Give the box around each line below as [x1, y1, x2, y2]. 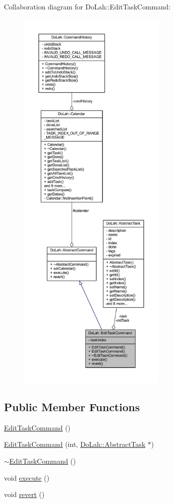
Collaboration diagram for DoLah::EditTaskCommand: [4, 1, 171, 11]
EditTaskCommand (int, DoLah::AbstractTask [4, 439, 146, 449]
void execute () [4, 472, 50, 483]
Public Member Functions [4, 399, 140, 414]
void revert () [4, 489, 45, 500]
